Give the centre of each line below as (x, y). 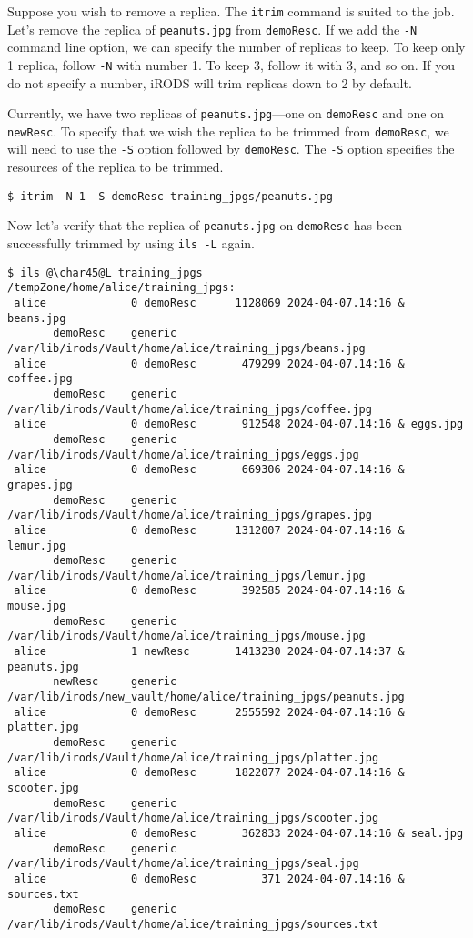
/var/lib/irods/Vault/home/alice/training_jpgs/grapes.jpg (190, 515)
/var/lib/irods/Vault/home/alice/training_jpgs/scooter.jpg (193, 818)
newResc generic (115, 682)
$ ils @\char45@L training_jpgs (105, 272)
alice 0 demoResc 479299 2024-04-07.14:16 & (209, 363)
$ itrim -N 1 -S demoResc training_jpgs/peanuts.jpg (170, 196)
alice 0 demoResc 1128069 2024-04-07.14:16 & (209, 303)
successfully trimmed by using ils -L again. (131, 243)
